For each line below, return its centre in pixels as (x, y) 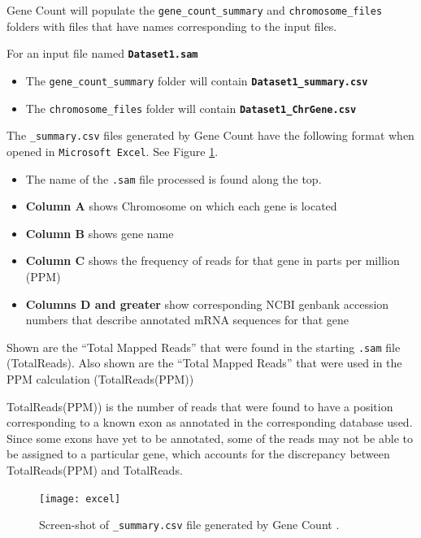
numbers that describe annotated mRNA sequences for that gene (187, 320)
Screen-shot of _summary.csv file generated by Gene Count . (189, 525)
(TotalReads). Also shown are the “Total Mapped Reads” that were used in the (204, 363)
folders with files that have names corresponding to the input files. (172, 26)
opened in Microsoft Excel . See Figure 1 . (113, 151)
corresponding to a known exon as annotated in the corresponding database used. (210, 422)
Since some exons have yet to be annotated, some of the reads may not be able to (210, 438)
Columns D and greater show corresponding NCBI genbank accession (207, 304)
